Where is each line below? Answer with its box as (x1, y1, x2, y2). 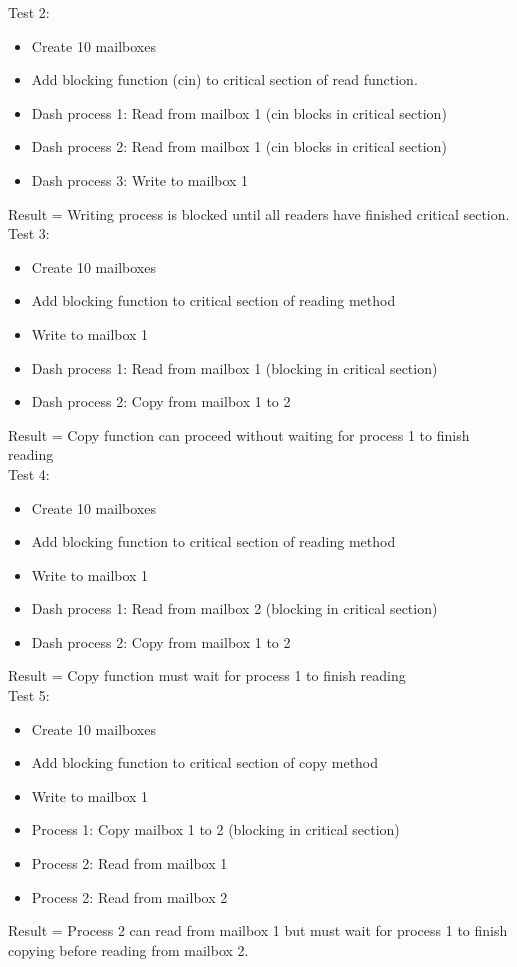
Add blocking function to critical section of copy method (31, 752, 379, 773)
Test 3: (8, 223, 50, 244)
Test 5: (8, 685, 50, 706)
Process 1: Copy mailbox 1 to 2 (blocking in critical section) (31, 819, 400, 840)
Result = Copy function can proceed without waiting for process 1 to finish (8, 424, 470, 445)
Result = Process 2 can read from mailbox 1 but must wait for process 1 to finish (8, 920, 508, 941)
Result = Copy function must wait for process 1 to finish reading (8, 665, 406, 686)
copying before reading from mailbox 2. (8, 939, 249, 960)
